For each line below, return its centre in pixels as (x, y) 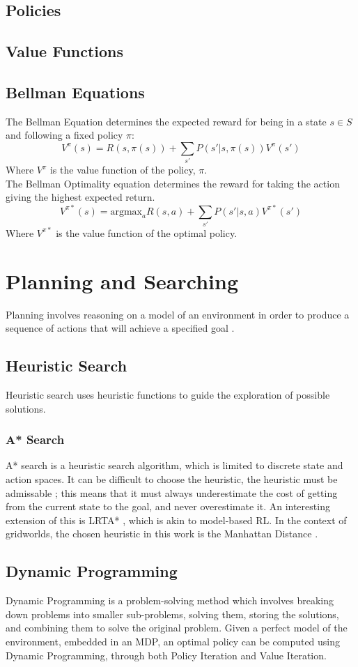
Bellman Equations (75, 92)
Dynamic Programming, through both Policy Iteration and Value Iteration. (166, 655)
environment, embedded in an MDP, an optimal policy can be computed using (173, 641)
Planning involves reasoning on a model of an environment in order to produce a (178, 314)
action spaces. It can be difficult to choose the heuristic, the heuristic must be (172, 479)
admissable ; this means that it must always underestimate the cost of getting (172, 492)
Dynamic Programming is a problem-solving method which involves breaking (170, 600)
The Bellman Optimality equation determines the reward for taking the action (173, 183)
